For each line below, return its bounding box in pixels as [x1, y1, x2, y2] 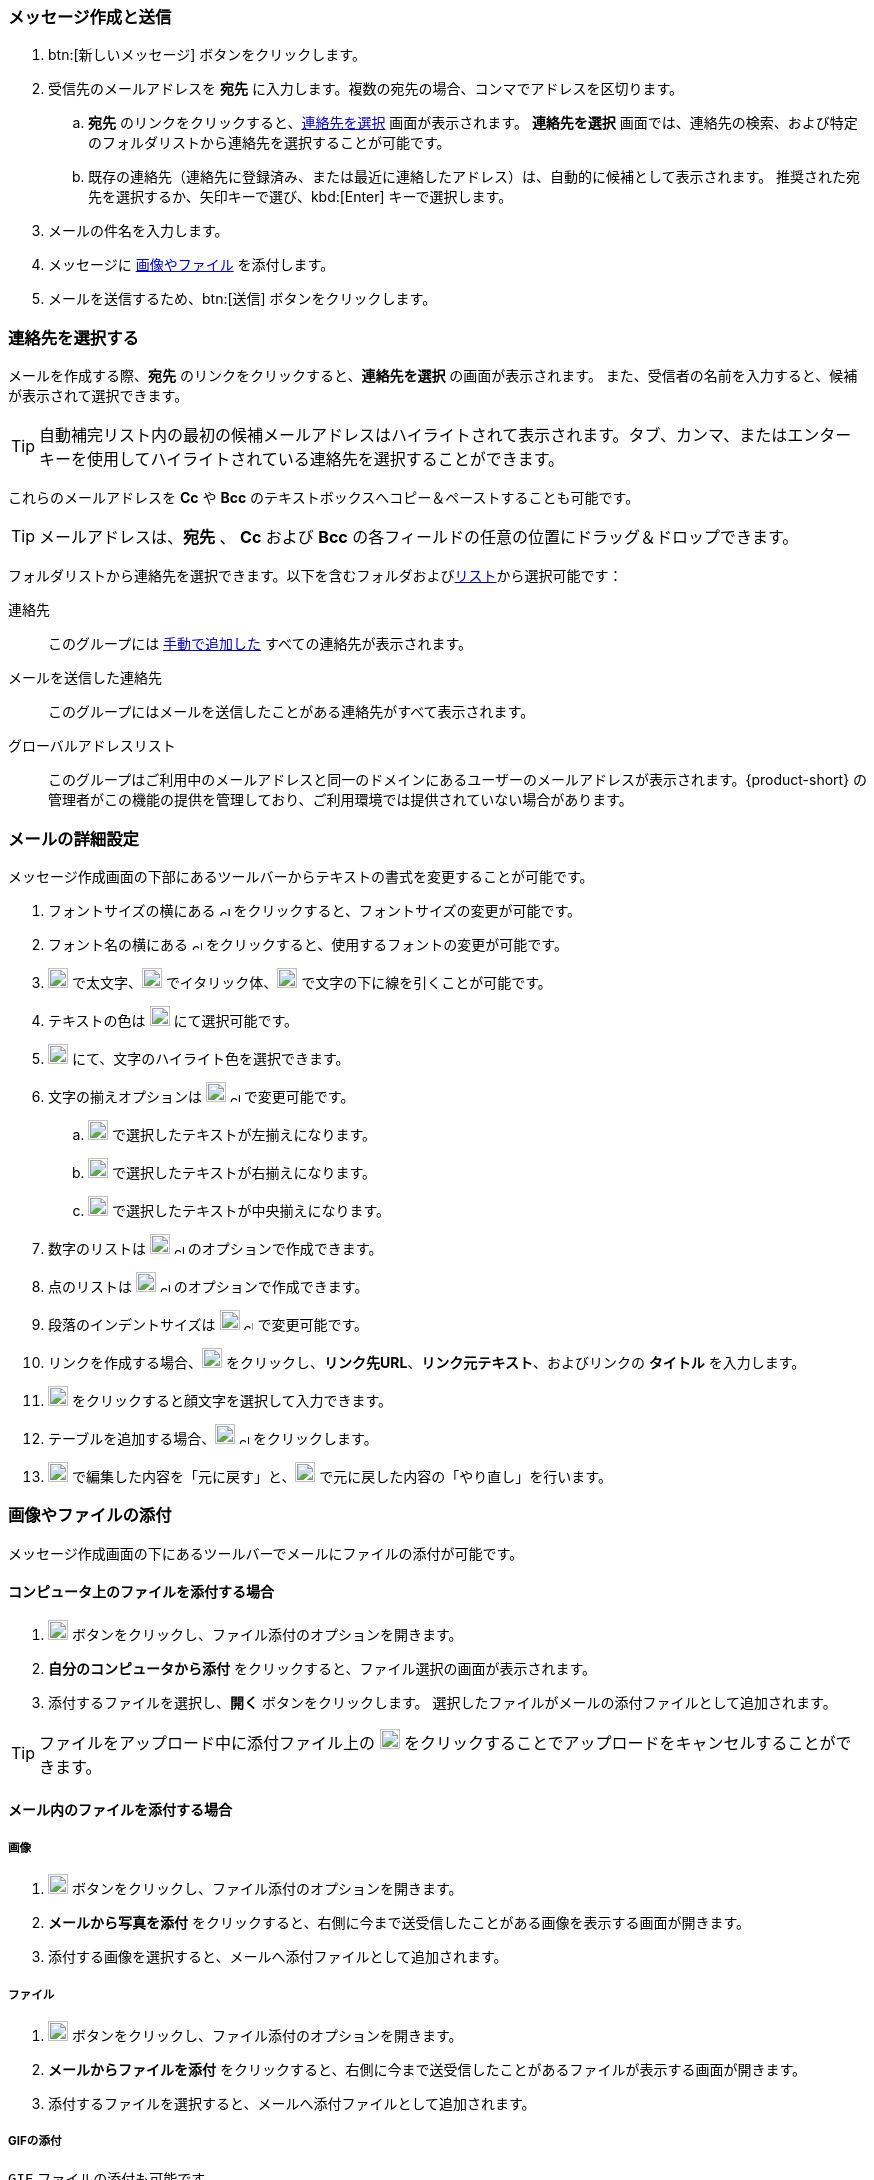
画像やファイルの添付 [8, 1505, 172, 1526]
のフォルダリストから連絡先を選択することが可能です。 [88, 134, 451, 152]
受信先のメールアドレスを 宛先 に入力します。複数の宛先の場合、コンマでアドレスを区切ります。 [48, 80, 684, 98]
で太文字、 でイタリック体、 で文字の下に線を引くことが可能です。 [71, 973, 552, 991]
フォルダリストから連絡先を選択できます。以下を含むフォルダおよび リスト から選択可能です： [8, 567, 623, 585]
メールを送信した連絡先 [8, 669, 162, 687]
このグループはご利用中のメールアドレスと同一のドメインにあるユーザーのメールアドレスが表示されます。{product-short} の [48, 771, 868, 789]
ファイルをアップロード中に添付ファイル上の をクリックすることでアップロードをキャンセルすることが [39, 1732, 836, 1753]
